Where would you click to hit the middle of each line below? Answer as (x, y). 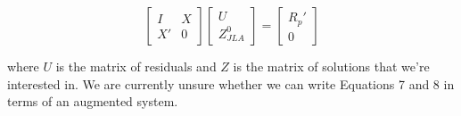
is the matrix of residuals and (136, 66)
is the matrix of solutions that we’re (331, 66)
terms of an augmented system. (93, 101)
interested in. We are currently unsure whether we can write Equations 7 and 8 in (231, 83)
